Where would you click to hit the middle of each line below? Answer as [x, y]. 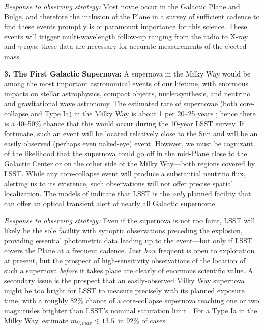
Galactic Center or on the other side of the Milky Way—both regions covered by [130, 163]
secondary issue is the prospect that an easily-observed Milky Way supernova [124, 280]
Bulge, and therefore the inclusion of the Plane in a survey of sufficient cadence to [132, 16]
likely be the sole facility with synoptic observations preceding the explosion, [123, 230]
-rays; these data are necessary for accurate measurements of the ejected [134, 46]
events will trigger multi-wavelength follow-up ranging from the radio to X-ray [126, 36]
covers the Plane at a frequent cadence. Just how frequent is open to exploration [129, 250]
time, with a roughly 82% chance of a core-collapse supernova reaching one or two [132, 300]
